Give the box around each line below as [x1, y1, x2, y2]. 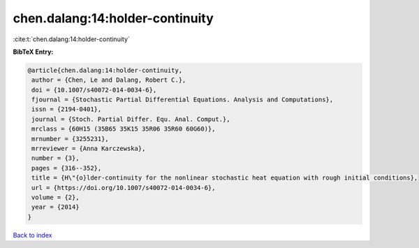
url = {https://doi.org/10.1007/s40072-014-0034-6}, [31, 184, 216, 191]
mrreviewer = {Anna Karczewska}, [31, 145, 146, 153]
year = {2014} [31, 203, 80, 211]
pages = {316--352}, [31, 164, 102, 172]
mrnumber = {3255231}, [31, 135, 110, 143]
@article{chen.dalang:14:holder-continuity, [27, 66, 183, 74]
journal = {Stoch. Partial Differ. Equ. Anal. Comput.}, [31, 115, 230, 123]
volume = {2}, [31, 194, 80, 201]
